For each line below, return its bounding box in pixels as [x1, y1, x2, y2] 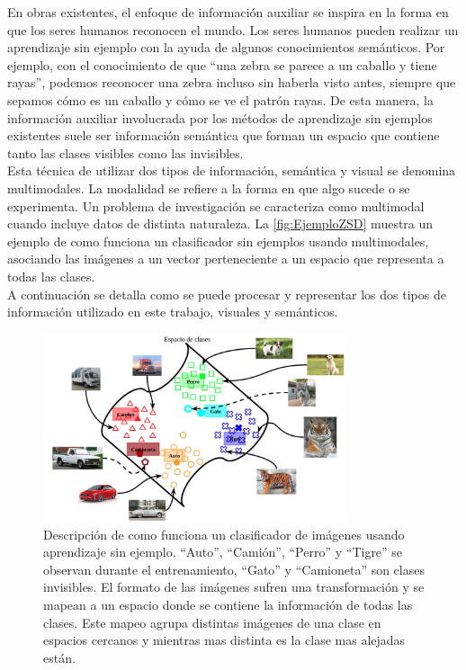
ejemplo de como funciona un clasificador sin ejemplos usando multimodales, [7, 231, 429, 250]
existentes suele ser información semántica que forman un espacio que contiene [7, 126, 440, 145]
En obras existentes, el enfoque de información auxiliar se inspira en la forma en [7, 3, 449, 21]
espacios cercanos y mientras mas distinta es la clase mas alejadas [43, 630, 406, 649]
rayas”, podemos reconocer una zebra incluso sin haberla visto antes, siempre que [7, 73, 456, 92]
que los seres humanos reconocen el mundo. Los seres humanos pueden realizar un [7, 20, 459, 39]
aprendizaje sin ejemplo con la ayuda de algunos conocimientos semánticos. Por [7, 38, 445, 57]
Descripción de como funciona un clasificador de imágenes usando [43, 524, 405, 543]
